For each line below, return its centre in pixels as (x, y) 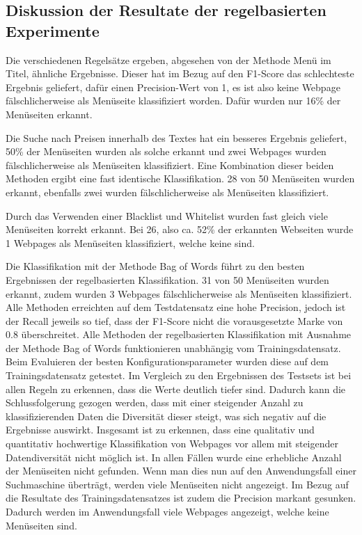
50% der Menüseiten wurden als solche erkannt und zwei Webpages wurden (166, 151)
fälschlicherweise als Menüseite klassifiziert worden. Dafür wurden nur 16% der (173, 101)
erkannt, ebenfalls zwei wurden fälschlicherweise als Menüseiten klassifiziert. (167, 192)
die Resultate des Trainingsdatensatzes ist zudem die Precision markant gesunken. (181, 498)
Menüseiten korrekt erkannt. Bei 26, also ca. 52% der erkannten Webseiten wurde (180, 229)
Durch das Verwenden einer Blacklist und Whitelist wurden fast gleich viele (167, 215)
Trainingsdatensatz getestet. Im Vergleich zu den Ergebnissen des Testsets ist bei (179, 375)
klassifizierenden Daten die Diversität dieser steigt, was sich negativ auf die (166, 416)
